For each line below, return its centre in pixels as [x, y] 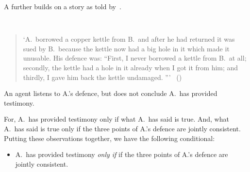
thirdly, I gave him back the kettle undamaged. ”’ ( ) [102, 77]
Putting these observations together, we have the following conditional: [109, 138]
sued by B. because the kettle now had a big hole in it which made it [126, 48]
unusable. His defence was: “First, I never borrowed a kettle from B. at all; [135, 58]
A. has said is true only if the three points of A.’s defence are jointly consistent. [122, 128]
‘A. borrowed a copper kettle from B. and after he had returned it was [129, 39]
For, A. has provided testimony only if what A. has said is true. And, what [117, 119]
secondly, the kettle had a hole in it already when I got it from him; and [131, 67]
